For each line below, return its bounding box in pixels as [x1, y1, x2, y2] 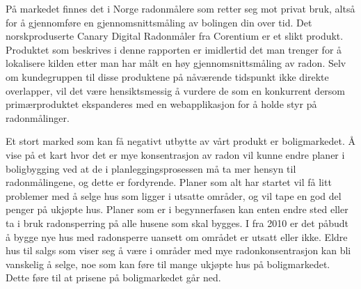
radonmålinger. [6, 110, 70, 125]
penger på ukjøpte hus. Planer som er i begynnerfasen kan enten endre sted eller [6, 202, 348, 217]
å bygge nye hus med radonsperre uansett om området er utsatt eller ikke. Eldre [6, 229, 348, 244]
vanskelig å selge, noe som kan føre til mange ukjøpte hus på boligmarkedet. [6, 256, 330, 271]
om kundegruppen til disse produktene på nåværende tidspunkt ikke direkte [6, 69, 329, 84]
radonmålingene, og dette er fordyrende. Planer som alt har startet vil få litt [6, 175, 332, 189]
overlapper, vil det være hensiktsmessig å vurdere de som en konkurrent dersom [6, 83, 346, 97]
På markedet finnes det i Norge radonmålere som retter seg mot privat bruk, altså [6, 1, 355, 15]
